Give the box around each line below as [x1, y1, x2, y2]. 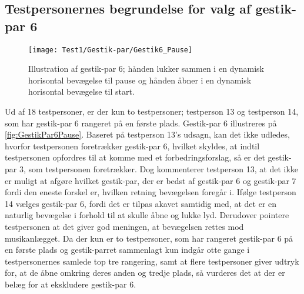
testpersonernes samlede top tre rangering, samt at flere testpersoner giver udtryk [5, 255, 299, 267]
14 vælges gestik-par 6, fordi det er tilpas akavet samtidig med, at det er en [5, 197, 277, 209]
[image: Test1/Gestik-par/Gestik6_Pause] [28, 45, 193, 54]
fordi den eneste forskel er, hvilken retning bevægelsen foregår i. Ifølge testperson [5, 186, 296, 198]
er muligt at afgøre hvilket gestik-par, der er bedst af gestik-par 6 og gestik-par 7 [5, 174, 296, 186]
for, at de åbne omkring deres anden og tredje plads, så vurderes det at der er [5, 266, 285, 279]
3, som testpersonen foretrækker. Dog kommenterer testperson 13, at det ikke [19, 163, 299, 175]
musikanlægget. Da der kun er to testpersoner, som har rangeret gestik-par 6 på [5, 232, 293, 244]
